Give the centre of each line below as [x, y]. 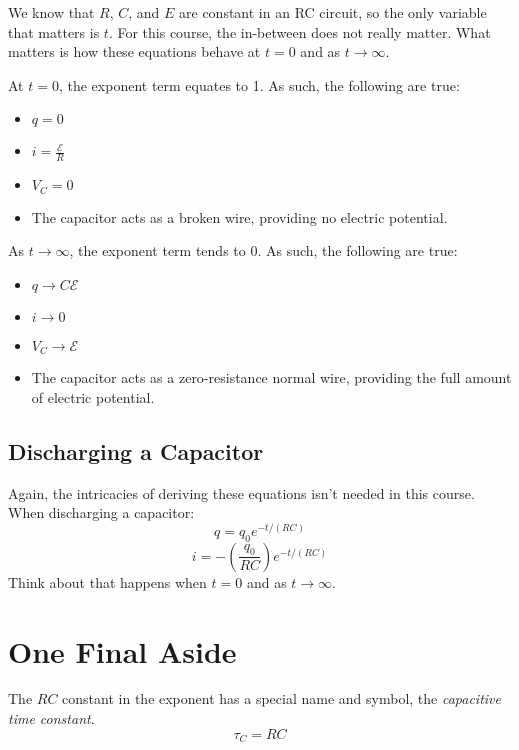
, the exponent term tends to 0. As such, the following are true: [263, 250]
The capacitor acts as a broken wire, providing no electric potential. [239, 216]
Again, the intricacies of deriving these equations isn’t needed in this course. [241, 492]
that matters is [54, 31]
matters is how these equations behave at [134, 51]
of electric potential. [93, 396]
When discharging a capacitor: [101, 512]
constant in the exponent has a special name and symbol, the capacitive [281, 698]
